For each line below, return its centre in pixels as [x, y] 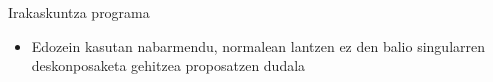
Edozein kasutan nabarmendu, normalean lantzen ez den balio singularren [258, 45]
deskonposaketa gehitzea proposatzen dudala [168, 65]
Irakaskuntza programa [79, 12]
